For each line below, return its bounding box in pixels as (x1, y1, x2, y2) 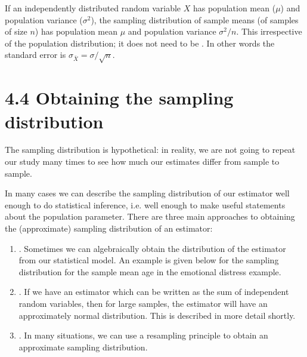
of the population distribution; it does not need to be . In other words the (5, 36, 275, 49)
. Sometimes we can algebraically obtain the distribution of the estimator (18, 242, 286, 254)
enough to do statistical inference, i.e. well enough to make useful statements (5, 198, 286, 211)
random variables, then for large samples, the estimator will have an (18, 297, 268, 309)
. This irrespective (236, 25, 302, 38)
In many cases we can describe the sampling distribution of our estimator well (5, 187, 290, 199)
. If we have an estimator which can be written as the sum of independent (18, 285, 289, 298)
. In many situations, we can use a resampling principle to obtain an (18, 329, 268, 341)
